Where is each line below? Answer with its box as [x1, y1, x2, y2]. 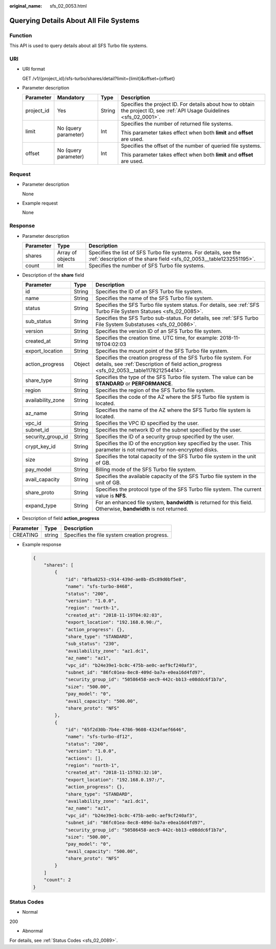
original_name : [9, 3, 42, 9]
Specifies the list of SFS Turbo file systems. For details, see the [88, 248, 241, 256]
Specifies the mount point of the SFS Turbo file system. [95, 348, 229, 355]
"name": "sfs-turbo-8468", [65, 583, 133, 590]
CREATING [12, 531, 38, 538]
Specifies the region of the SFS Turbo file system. [95, 387, 215, 394]
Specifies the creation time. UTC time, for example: [95, 334, 219, 342]
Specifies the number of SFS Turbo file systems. [88, 262, 205, 269]
